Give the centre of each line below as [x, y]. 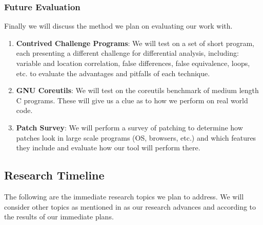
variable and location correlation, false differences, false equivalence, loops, [133, 63]
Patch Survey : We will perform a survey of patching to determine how [129, 127]
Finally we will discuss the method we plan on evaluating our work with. [118, 26]
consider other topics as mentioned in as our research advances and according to [130, 206]
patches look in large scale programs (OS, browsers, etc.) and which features [136, 137]
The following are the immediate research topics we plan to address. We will [124, 196]
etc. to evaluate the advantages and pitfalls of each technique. [113, 73]
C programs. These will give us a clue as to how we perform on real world [132, 100]
